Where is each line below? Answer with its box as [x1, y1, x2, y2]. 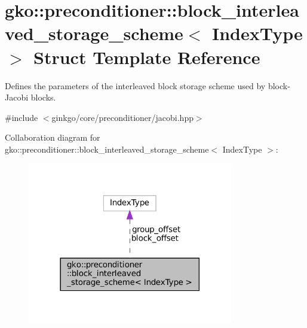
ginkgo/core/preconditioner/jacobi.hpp [51, 111, 194, 123]
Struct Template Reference [33, 44, 260, 69]
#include [5, 111, 38, 123]
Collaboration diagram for [5, 131, 100, 144]
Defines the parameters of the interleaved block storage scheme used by [5, 79, 266, 92]
